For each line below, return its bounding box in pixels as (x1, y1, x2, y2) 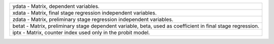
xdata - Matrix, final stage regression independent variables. (12, 9, 157, 16)
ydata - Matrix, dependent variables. (12, 3, 100, 9)
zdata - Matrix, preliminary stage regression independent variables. (12, 16, 174, 22)
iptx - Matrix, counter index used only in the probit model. (12, 29, 150, 36)
